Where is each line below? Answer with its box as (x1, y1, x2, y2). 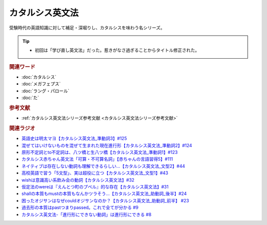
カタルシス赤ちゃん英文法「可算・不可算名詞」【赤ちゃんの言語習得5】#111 (21, 156, 173, 162)
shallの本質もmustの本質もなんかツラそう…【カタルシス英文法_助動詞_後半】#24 (21, 190, 187, 197)
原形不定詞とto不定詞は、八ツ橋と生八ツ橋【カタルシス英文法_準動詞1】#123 (21, 150, 178, 155)
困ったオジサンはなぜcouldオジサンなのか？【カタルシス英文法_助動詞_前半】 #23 (21, 197, 189, 203)
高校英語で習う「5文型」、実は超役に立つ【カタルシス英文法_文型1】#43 (21, 170, 168, 176)
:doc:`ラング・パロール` (21, 88, 70, 94)
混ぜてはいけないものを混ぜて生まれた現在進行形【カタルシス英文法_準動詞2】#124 (21, 142, 192, 148)
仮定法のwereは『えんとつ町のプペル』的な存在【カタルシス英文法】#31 (21, 184, 169, 189)
